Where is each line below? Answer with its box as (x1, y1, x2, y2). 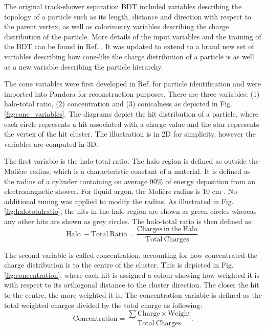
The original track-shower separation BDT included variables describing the (4, 1, 242, 11)
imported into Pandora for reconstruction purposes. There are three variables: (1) (4, 88, 260, 99)
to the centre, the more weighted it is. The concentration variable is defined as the (4, 289, 262, 300)
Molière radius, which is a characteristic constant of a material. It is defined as (4, 165, 251, 176)
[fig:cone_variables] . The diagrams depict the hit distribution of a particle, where (4, 108, 259, 119)
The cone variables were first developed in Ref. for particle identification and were (4, 78, 261, 89)
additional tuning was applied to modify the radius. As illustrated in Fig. (4, 195, 234, 206)
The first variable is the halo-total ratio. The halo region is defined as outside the (4, 156, 259, 166)
